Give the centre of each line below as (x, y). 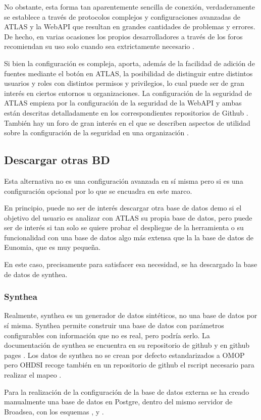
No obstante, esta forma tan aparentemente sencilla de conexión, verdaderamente (129, 7)
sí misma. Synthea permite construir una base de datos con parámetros (114, 325)
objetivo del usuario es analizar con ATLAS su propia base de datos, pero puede (128, 217)
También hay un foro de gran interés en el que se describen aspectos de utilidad (127, 122)
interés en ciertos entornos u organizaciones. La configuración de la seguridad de (128, 93)
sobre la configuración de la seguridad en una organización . (96, 133)
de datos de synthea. (36, 274)
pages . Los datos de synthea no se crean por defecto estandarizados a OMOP (124, 355)
